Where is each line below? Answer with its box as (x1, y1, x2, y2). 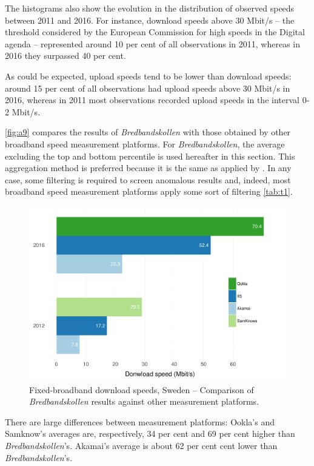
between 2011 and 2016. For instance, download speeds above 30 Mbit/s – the (5, 13, 295, 26)
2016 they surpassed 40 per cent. (5, 49, 126, 62)
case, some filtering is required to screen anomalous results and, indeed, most (5, 173, 291, 186)
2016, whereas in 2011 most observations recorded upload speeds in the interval (5, 93, 299, 106)
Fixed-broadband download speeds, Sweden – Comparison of (29, 383, 254, 396)
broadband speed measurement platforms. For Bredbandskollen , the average (5, 137, 285, 150)
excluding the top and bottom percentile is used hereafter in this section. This (5, 149, 295, 162)
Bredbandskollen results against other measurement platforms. (29, 395, 259, 408)
